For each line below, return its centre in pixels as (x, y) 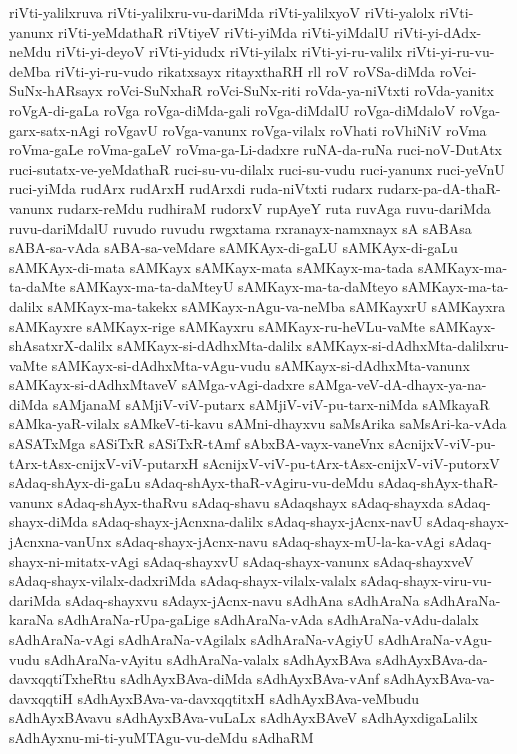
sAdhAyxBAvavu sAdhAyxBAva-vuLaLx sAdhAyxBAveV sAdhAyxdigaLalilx (243, 717)
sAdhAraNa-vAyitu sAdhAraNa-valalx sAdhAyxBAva (208, 658)
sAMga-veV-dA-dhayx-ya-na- (398, 384)
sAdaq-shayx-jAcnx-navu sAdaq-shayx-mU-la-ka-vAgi (280, 541)
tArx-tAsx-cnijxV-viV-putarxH (104, 462)
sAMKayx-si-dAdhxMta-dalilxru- (407, 345)
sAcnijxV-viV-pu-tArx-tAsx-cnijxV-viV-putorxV (351, 462)
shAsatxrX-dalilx (61, 345)
